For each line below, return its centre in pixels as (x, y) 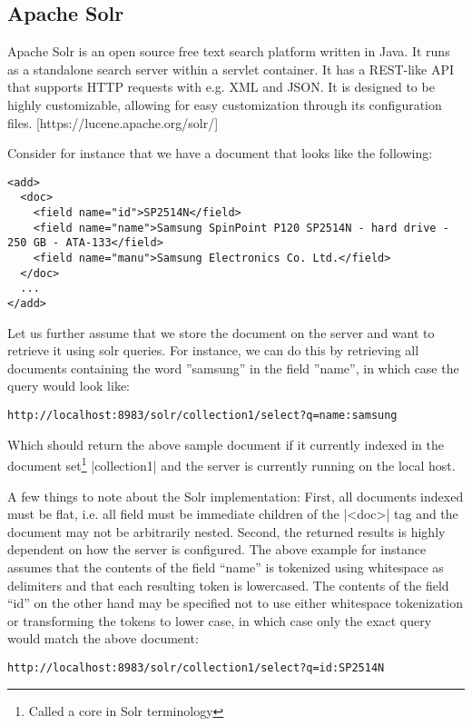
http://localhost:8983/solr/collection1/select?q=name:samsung (202, 416)
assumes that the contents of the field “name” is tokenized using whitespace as (226, 567)
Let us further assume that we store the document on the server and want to (221, 332)
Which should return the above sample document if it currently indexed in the (226, 444)
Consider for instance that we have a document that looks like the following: (220, 153)
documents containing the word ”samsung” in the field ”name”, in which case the (233, 368)
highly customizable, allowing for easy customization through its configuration (225, 104)
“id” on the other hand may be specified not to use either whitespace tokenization (235, 603)
